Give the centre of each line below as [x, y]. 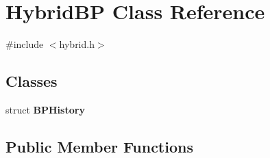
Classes [32, 81]
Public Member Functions [99, 146]
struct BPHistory [45, 109]
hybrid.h [77, 44]
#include [25, 44]
